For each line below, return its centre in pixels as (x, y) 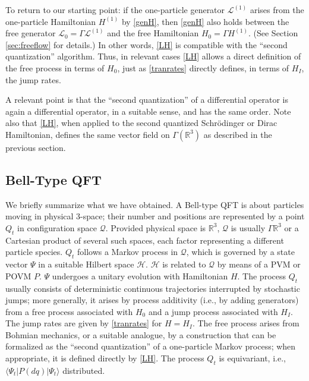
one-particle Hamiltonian (51, 21)
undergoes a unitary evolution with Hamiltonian (140, 275)
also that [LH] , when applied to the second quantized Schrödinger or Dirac (141, 123)
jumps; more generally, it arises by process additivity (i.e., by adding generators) (152, 300)
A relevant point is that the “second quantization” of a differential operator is (147, 100)
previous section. (36, 147)
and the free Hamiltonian (153, 33)
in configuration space (57, 227)
